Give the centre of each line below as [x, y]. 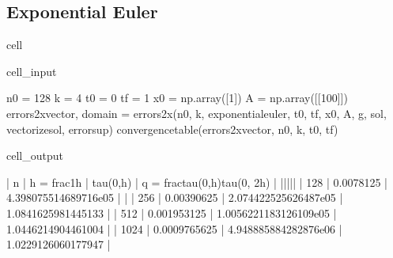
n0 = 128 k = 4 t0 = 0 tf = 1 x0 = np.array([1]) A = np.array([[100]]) [177, 98]
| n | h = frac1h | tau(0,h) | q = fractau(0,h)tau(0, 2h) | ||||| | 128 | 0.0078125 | [197, 182]
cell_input [32, 71]
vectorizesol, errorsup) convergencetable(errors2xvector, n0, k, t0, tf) [172, 129]
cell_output [35, 156]
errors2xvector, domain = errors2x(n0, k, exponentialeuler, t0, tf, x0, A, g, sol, [196, 113]
